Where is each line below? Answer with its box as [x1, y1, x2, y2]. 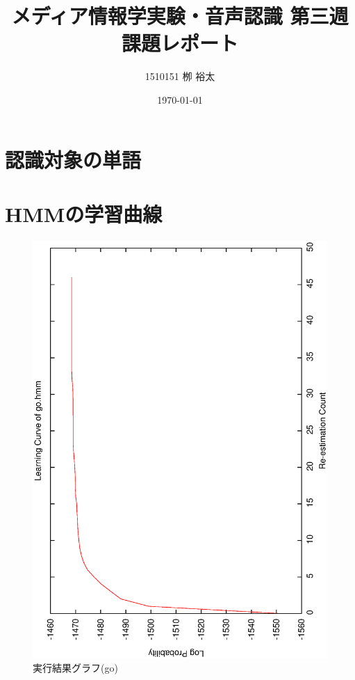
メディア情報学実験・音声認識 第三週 [11, 1, 349, 30]
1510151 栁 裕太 [145, 69, 215, 84]
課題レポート [121, 29, 238, 57]
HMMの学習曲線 [5, 199, 163, 228]
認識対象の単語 [5, 145, 142, 173]
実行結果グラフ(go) [33, 661, 118, 675]
